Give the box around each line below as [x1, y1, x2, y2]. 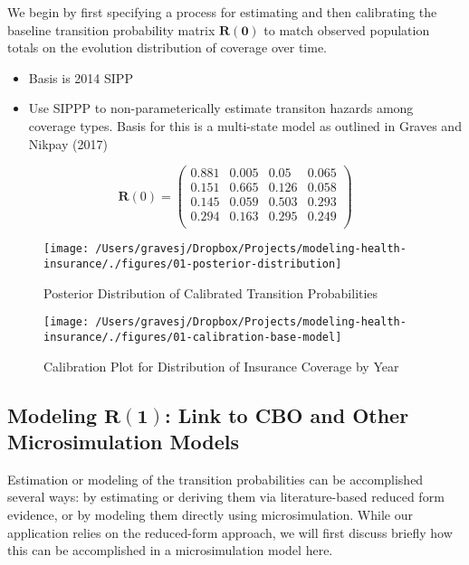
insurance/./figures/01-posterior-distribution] [43, 258, 342, 271]
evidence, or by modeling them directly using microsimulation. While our [7, 504, 413, 523]
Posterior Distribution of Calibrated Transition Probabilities [43, 283, 378, 302]
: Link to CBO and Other [165, 400, 409, 428]
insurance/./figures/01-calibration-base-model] [43, 330, 342, 344]
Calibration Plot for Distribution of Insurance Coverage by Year [43, 356, 399, 375]
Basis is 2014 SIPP [28, 68, 133, 87]
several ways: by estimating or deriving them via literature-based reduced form [7, 487, 445, 506]
